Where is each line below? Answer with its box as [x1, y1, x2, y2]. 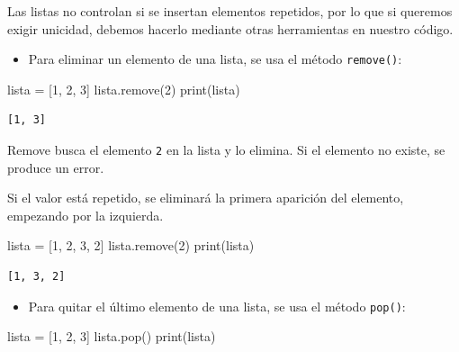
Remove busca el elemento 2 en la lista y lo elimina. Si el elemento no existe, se [7, 140, 445, 159]
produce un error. [7, 158, 104, 176]
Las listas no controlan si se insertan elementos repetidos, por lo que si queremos [7, 2, 453, 20]
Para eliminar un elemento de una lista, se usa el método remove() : [28, 50, 402, 68]
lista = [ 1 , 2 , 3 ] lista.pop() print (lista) [7, 327, 216, 346]
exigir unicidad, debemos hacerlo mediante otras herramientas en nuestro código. [7, 19, 454, 38]
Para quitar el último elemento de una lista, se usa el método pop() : [28, 296, 406, 315]
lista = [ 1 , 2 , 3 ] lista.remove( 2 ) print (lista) [7, 79, 240, 98]
